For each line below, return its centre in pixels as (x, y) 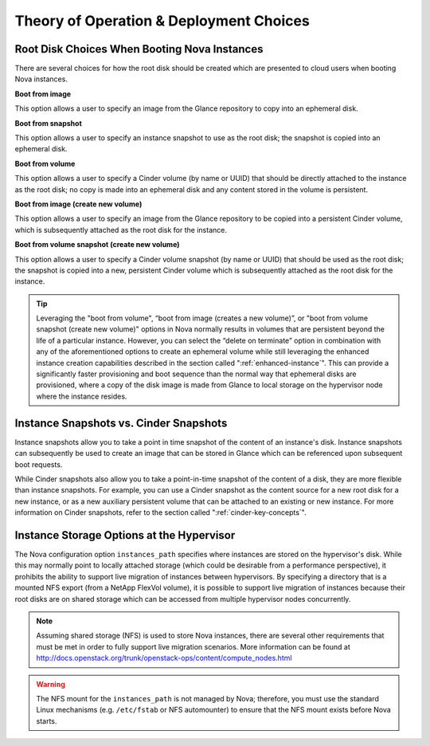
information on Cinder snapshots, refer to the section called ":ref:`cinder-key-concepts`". (160, 512)
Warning (51, 684)
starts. (47, 720)
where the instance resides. (82, 396)
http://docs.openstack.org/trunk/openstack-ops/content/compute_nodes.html (164, 658)
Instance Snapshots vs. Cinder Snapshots (121, 423)
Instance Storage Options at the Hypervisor (125, 535)
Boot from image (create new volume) (78, 204)
